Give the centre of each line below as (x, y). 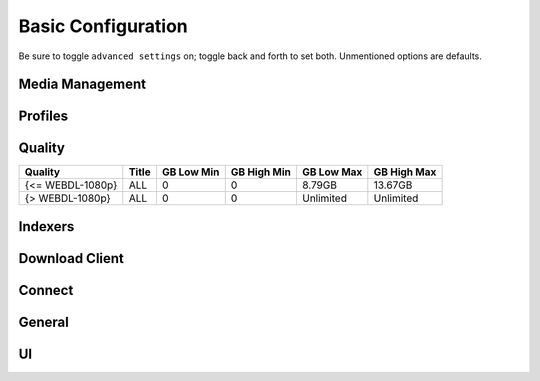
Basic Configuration (103, 26)
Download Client (71, 258)
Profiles (43, 116)
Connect (46, 290)
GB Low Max (332, 172)
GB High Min (261, 172)
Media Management (82, 84)
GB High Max (405, 172)
